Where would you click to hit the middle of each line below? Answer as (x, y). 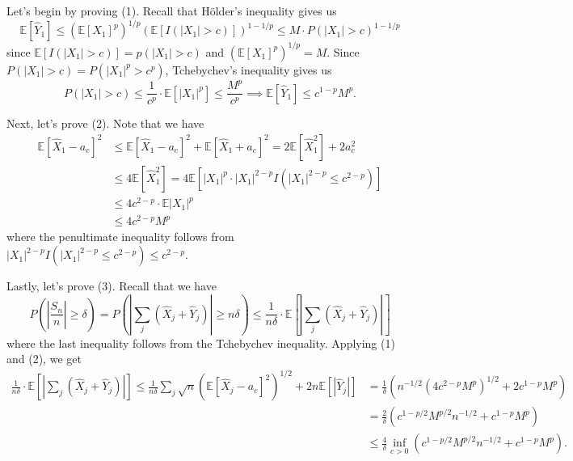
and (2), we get (44, 359)
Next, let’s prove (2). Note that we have (105, 123)
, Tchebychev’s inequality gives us (249, 69)
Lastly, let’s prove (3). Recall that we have (112, 286)
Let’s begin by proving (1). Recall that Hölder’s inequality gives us (172, 11)
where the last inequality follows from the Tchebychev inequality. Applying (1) (201, 343)
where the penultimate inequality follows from (120, 237)
